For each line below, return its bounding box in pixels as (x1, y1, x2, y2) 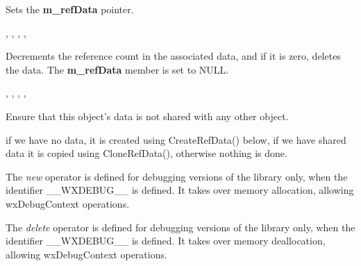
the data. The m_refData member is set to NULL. (6, 62, 229, 76)
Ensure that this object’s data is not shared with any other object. (6, 108, 289, 123)
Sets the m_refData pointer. (6, 2, 134, 16)
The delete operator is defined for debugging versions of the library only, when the (6, 219, 355, 234)
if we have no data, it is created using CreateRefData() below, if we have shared (6, 132, 346, 147)
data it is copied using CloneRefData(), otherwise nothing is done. (6, 146, 287, 160)
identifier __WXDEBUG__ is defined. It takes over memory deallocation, (6, 233, 326, 248)
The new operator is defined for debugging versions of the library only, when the (6, 169, 348, 183)
